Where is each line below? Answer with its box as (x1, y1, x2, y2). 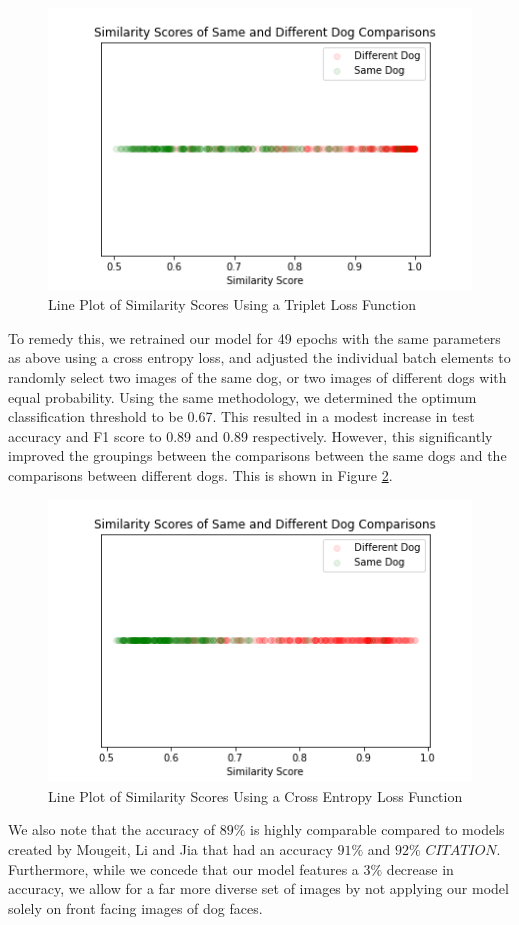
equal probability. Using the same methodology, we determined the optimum (8, 386, 477, 407)
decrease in (386, 858, 454, 879)
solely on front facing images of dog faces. (8, 897, 263, 918)
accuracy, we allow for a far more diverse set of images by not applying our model (8, 878, 509, 899)
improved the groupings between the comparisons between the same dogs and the (8, 445, 507, 466)
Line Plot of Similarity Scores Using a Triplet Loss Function (48, 294, 416, 315)
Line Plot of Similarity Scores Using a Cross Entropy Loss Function (48, 785, 463, 806)
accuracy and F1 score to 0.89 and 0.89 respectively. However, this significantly (8, 425, 493, 446)
